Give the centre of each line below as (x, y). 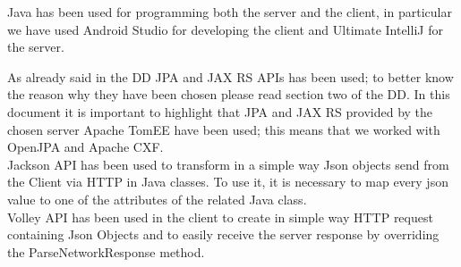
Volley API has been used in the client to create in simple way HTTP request (220, 217)
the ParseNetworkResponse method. (106, 251)
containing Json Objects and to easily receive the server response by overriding (223, 234)
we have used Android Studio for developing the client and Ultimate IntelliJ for (225, 29)
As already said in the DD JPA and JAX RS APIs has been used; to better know (230, 76)
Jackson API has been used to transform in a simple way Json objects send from (228, 164)
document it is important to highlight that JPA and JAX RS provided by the (220, 111)
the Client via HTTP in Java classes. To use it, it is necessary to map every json (228, 182)
